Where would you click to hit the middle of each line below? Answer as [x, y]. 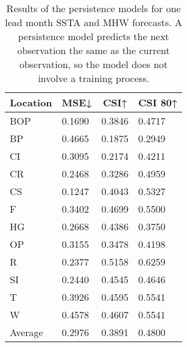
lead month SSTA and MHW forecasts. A [94, 22]
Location [31, 102]
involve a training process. [94, 78]
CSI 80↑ [158, 102]
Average [26, 332]
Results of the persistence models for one [94, 8]
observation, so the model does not [94, 64]
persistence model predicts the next [94, 36]
